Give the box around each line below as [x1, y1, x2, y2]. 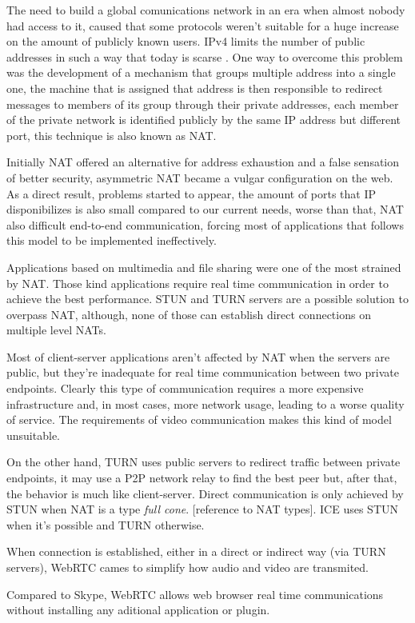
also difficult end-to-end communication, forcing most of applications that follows [6, 216, 404, 233]
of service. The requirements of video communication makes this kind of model [6, 411, 392, 428]
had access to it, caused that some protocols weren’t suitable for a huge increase [6, 17, 399, 34]
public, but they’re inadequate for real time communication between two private [6, 364, 399, 381]
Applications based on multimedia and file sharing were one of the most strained [6, 258, 401, 275]
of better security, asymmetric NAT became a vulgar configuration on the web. [6, 169, 393, 186]
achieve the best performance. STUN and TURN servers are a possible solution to [6, 290, 409, 307]
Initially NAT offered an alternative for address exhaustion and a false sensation [6, 154, 400, 170]
